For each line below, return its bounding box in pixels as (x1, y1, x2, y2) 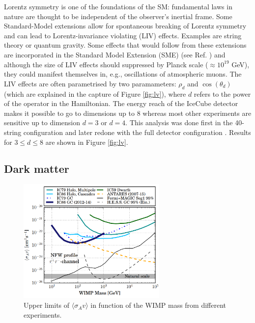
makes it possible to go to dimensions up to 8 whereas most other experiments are (4, 108, 252, 118)
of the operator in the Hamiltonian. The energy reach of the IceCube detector (4, 98, 238, 108)
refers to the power (194, 88, 251, 99)
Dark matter (4, 161, 69, 176)
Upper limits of (24, 300, 70, 310)
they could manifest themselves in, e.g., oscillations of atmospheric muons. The (4, 69, 242, 79)
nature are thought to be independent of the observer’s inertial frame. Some (4, 11, 232, 21)
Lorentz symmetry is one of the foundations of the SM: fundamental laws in (4, 1, 232, 11)
